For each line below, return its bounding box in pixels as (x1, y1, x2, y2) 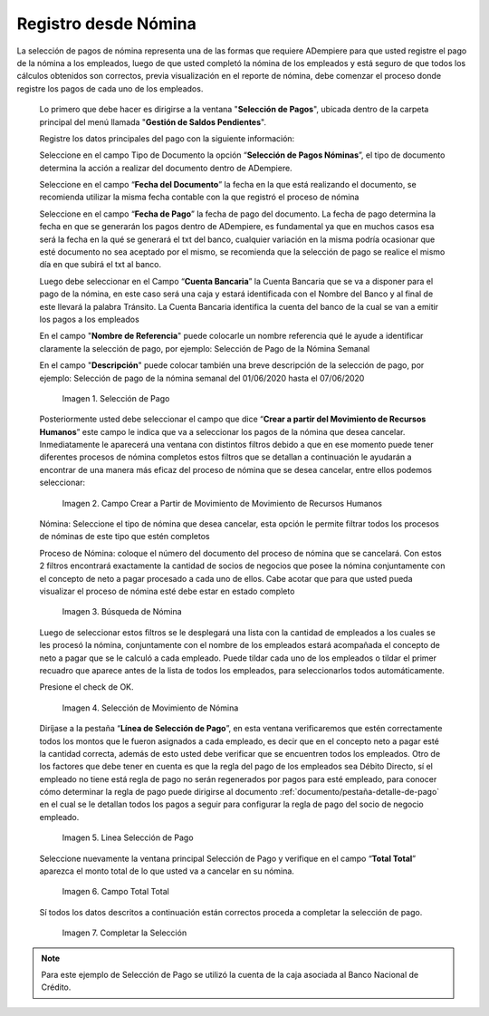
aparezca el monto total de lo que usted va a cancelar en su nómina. (39, 866, 294, 876)
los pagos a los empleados (39, 314, 139, 324)
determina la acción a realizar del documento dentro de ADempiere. (39, 162, 293, 173)
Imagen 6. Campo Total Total (62, 886, 169, 897)
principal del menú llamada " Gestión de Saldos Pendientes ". (39, 116, 267, 127)
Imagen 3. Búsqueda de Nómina (62, 606, 182, 617)
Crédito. (41, 982, 72, 992)
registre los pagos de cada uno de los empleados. (16, 82, 204, 94)
